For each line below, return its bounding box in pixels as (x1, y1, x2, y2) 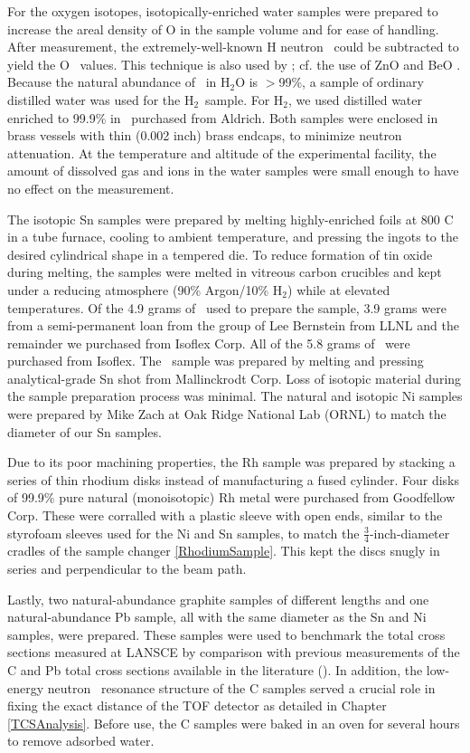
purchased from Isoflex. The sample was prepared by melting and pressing (7, 351, 424, 370)
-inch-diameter (369, 523, 450, 542)
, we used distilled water (288, 90, 422, 109)
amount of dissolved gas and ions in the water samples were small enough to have (7, 161, 459, 180)
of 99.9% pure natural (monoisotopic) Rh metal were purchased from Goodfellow (7, 488, 456, 507)
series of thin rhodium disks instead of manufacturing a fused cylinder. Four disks (7, 470, 460, 489)
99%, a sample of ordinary (278, 72, 424, 91)
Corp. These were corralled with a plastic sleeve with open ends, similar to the (7, 506, 443, 525)
